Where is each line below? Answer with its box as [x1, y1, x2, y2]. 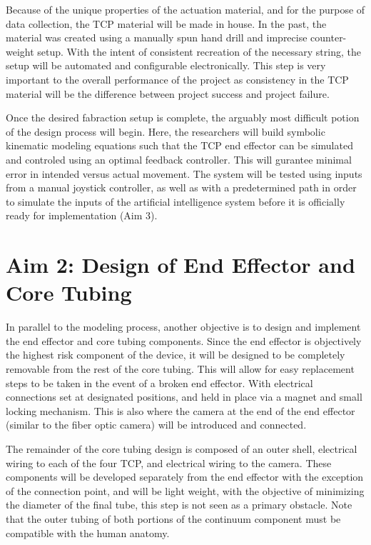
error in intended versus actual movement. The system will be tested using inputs [6, 166, 362, 181]
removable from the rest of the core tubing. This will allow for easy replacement [6, 361, 355, 376]
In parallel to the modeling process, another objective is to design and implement [6, 319, 361, 334]
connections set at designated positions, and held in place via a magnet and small [6, 389, 362, 404]
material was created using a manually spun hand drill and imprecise [6, 30, 308, 45]
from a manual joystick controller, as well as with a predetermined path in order [6, 180, 357, 195]
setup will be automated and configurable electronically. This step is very [6, 58, 326, 73]
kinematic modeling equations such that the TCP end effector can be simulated [6, 138, 353, 153]
